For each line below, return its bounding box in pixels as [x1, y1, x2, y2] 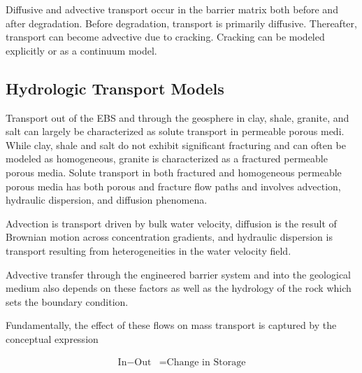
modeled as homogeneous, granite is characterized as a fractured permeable [6, 151, 328, 166]
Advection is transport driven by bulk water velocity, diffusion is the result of [6, 216, 337, 230]
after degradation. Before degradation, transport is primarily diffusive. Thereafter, [6, 15, 357, 30]
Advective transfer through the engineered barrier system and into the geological [6, 267, 352, 281]
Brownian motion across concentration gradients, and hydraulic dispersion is [6, 230, 333, 244]
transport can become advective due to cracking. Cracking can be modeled [6, 29, 325, 44]
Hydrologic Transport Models [6, 77, 224, 99]
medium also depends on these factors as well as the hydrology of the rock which [6, 281, 352, 295]
